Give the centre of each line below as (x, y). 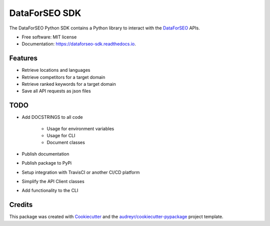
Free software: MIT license (49, 37)
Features (23, 58)
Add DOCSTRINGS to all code (52, 117)
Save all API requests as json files (56, 91)
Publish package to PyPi (47, 163)
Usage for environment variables (80, 128)
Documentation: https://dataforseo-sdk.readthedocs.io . (79, 44)
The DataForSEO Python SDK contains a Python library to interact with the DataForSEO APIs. (104, 28)
